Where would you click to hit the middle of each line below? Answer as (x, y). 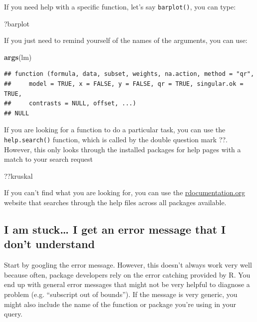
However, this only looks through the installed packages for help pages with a (123, 149)
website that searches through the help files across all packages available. (115, 202)
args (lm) (18, 57)
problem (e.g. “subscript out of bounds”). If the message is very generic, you (121, 294)
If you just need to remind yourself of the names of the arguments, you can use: (126, 40)
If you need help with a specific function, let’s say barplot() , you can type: (120, 6)
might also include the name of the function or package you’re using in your (120, 304)
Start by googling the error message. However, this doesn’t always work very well (128, 265)
